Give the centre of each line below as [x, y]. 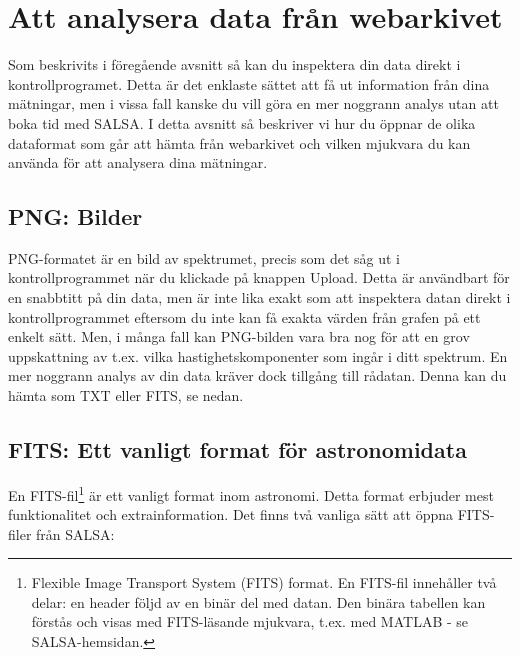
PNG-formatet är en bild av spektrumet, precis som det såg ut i [204, 257]
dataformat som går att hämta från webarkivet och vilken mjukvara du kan [239, 142]
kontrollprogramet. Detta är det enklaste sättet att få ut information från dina [249, 83]
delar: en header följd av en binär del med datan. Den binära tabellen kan [258, 601]
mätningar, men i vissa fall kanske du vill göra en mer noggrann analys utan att [253, 103]
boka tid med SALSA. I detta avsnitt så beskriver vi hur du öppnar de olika [242, 122]
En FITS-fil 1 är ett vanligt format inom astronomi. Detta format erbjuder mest [251, 493]
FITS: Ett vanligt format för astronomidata [237, 449]
